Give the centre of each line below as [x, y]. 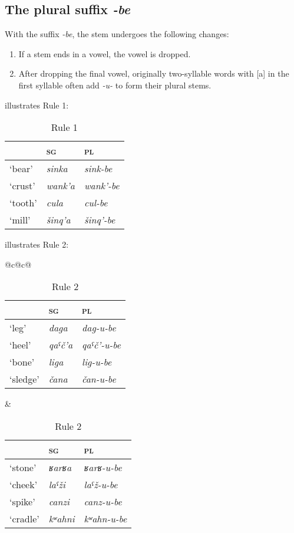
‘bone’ [22, 362]
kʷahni [62, 518]
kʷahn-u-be [105, 518]
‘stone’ [23, 467]
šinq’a [58, 220]
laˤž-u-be [101, 484]
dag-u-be [99, 328]
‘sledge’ [24, 379]
